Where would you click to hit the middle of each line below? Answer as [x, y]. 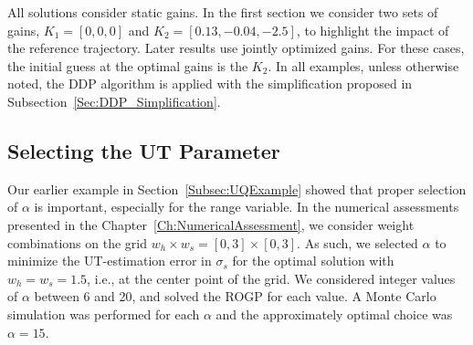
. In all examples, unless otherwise [363, 65]
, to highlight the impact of [373, 30]
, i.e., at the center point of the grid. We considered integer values [271, 278]
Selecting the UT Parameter [144, 150]
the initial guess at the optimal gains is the [128, 65]
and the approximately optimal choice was [334, 314]
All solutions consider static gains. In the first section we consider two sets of [223, 12]
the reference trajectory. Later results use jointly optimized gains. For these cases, [236, 48]
